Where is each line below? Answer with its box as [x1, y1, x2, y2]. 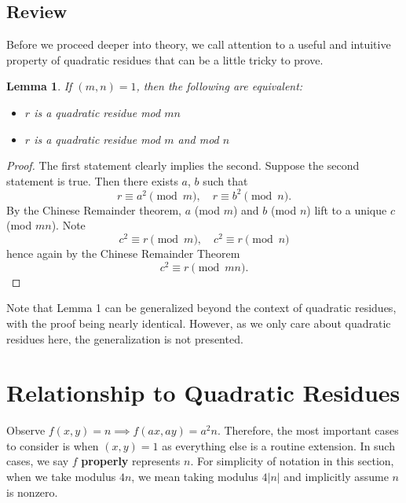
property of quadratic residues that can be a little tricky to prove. [6, 51, 324, 68]
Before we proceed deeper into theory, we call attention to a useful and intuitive [6, 36, 391, 53]
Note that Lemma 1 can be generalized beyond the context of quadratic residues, [6, 299, 397, 316]
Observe [6, 422, 46, 439]
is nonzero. [6, 483, 58, 500]
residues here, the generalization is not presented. [6, 330, 243, 347]
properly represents [81, 453, 181, 469]
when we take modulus [6, 468, 116, 485]
